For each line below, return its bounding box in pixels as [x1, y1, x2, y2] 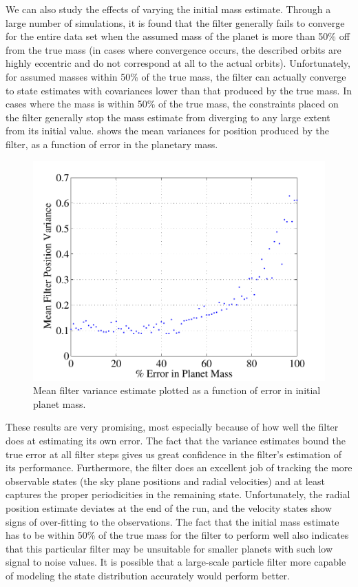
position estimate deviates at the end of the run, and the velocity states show [6, 501, 332, 515]
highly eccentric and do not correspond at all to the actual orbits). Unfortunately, [6, 56, 350, 70]
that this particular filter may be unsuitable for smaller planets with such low [6, 541, 333, 555]
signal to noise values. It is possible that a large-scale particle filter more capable [6, 555, 346, 569]
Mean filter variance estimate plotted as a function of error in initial [33, 383, 321, 398]
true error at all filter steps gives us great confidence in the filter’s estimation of [6, 446, 341, 461]
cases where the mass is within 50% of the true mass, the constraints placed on [6, 96, 339, 111]
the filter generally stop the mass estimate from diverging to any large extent [6, 110, 330, 124]
